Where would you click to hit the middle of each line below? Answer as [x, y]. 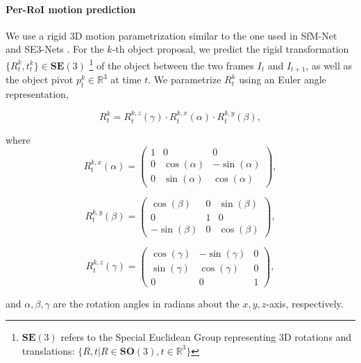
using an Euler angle [283, 79]
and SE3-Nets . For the [55, 49]
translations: [48, 350]
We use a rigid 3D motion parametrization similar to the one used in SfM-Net [171, 35]
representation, [37, 93]
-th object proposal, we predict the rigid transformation [230, 49]
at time [126, 79]
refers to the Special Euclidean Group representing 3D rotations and [206, 337]
